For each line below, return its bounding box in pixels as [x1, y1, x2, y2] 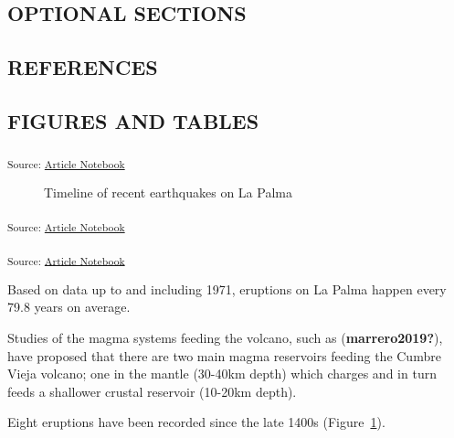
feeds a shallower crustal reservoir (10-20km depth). [7, 381, 297, 401]
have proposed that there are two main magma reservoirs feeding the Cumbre [7, 346, 441, 365]
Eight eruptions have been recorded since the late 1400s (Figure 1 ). [7, 412, 385, 432]
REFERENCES [7, 53, 158, 81]
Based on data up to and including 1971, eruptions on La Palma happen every [7, 279, 447, 298]
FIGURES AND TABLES [7, 106, 259, 134]
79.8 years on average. [7, 297, 131, 316]
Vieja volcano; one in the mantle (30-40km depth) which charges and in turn [7, 364, 437, 383]
